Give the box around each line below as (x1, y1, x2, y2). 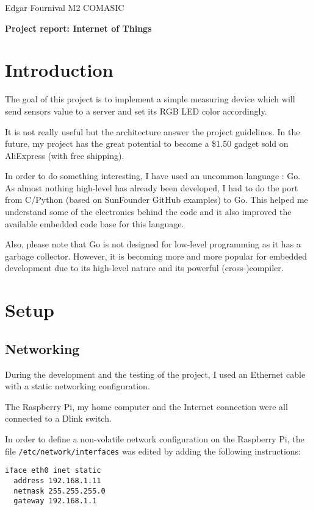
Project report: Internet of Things (5, 21, 152, 34)
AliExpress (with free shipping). (5, 149, 124, 161)
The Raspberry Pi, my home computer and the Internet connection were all (5, 400, 288, 413)
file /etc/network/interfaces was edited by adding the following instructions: (5, 444, 301, 457)
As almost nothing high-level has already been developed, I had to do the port (5, 181, 298, 194)
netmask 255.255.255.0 (13, 486, 106, 495)
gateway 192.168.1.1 (13, 497, 97, 506)
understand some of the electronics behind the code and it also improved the (5, 205, 292, 218)
